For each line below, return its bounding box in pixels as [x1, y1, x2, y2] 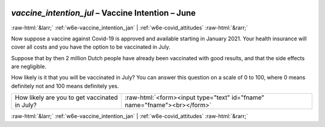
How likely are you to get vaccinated [14, 93, 119, 102]
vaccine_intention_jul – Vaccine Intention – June [11, 8, 196, 18]
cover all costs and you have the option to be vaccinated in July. [11, 43, 171, 51]
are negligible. [11, 63, 46, 70]
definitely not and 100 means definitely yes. [11, 82, 120, 90]
